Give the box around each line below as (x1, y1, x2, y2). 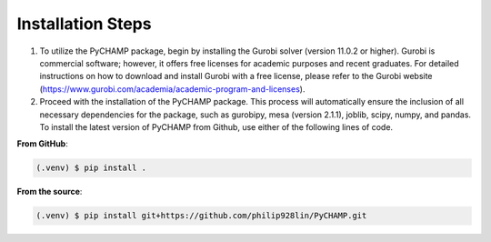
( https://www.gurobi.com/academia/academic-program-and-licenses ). (39, 83, 306, 95)
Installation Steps (16, 14, 152, 34)
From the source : (16, 187, 83, 197)
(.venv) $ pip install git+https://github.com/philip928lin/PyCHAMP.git (35, 210, 367, 221)
